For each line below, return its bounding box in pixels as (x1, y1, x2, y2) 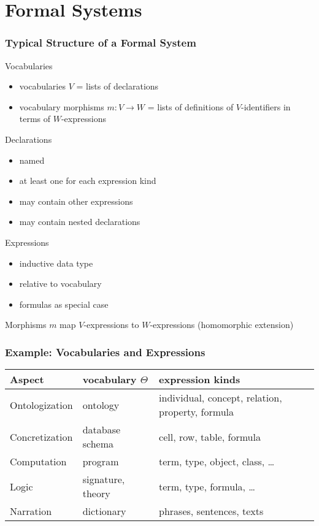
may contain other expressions (19, 194, 133, 207)
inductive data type (19, 256, 93, 269)
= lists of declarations (76, 80, 159, 93)
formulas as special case (19, 297, 109, 310)
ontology (82, 397, 120, 412)
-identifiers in (241, 100, 291, 113)
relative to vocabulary (19, 277, 102, 290)
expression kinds (159, 372, 240, 387)
